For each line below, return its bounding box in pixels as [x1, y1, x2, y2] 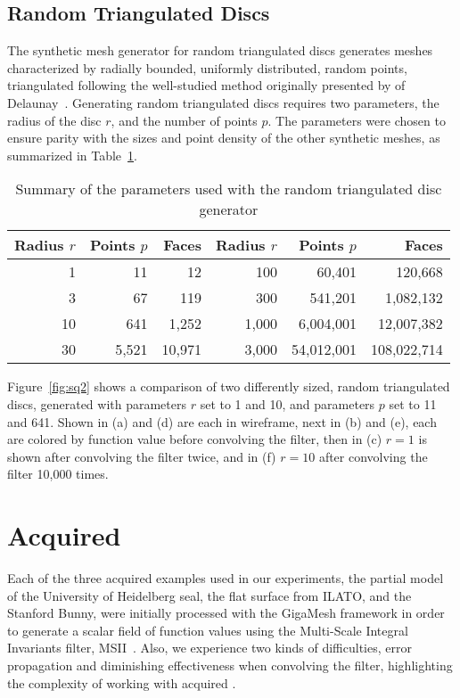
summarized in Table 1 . [7, 145, 137, 164]
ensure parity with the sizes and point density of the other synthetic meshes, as [7, 128, 440, 147]
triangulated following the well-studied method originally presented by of [7, 76, 406, 94]
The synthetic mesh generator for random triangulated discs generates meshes [7, 41, 433, 60]
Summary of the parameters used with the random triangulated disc [15, 178, 442, 200]
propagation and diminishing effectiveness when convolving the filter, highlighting [7, 656, 453, 675]
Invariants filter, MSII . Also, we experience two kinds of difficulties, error [7, 638, 412, 657]
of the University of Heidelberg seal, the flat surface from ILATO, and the [7, 586, 412, 604]
